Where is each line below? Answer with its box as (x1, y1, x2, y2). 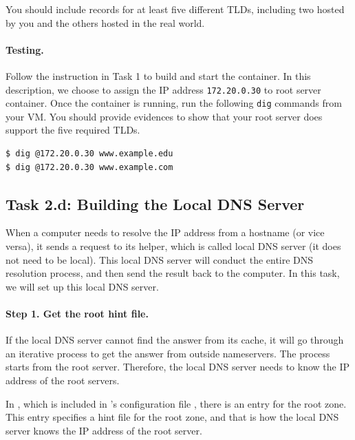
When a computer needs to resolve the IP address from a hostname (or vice (6, 225, 325, 240)
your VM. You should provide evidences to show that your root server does (6, 109, 323, 123)
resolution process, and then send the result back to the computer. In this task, (6, 266, 340, 280)
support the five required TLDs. (6, 123, 140, 137)
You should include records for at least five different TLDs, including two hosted (6, 2, 345, 16)
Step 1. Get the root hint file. (6, 306, 149, 321)
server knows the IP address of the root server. (6, 423, 202, 437)
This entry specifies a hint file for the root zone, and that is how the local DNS (6, 410, 339, 424)
